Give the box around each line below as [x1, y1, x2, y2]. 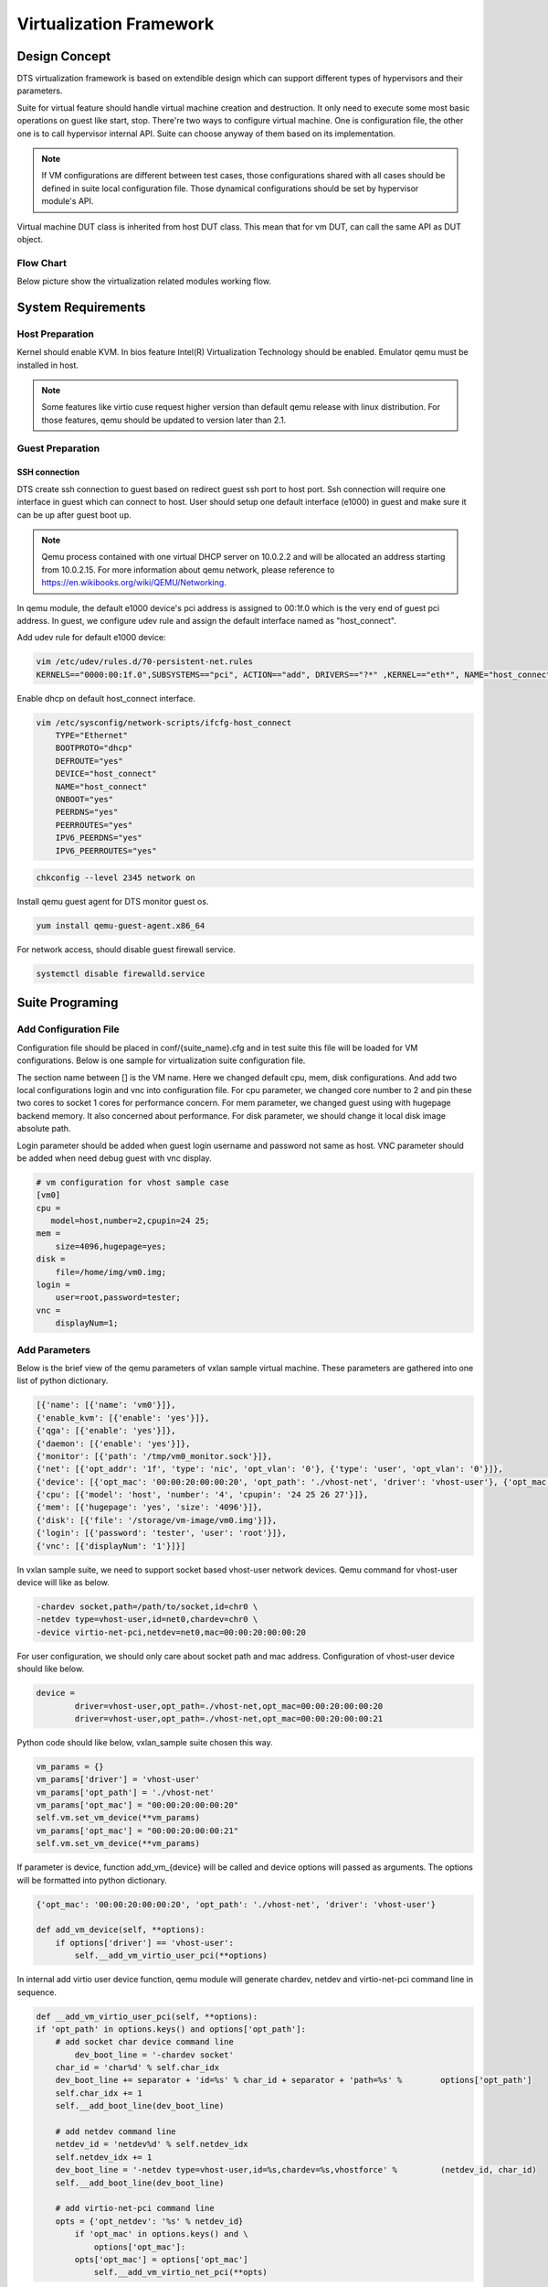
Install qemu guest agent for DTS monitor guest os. [16, 897, 209, 907]
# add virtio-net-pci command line [55, 2203, 215, 2214]
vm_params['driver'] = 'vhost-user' [36, 1775, 201, 1785]
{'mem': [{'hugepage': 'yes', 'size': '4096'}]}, [36, 1502, 263, 1513]
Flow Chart [16, 256, 68, 269]
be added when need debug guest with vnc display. [16, 1153, 212, 1164]
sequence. [16, 1986, 58, 1998]
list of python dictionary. [16, 1375, 109, 1386]
